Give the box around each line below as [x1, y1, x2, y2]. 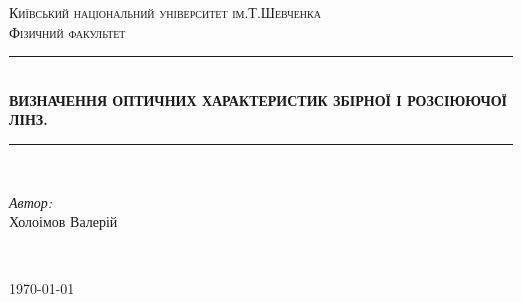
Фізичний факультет [9, 21, 126, 42]
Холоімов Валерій [9, 211, 118, 232]
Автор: [9, 191, 53, 212]
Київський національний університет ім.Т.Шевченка [9, 2, 321, 22]
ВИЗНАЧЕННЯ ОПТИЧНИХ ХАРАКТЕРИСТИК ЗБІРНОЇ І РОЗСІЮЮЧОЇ [9, 89, 508, 110]
